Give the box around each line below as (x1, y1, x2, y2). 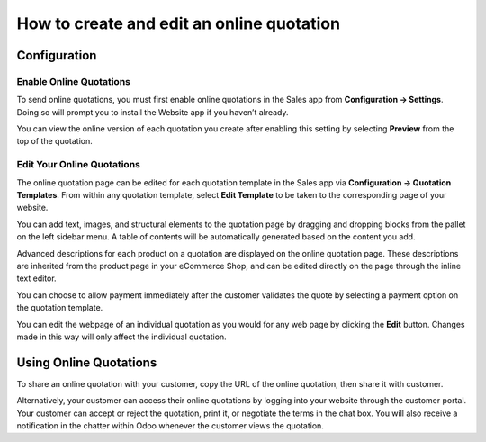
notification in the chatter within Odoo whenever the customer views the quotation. (16, 420, 324, 431)
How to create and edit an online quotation (16, 14, 341, 33)
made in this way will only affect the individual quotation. (16, 331, 227, 342)
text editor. (16, 273, 58, 284)
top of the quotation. (16, 136, 94, 147)
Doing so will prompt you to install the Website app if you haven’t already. (16, 106, 289, 117)
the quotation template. (16, 302, 103, 313)
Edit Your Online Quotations (16, 158, 141, 171)
